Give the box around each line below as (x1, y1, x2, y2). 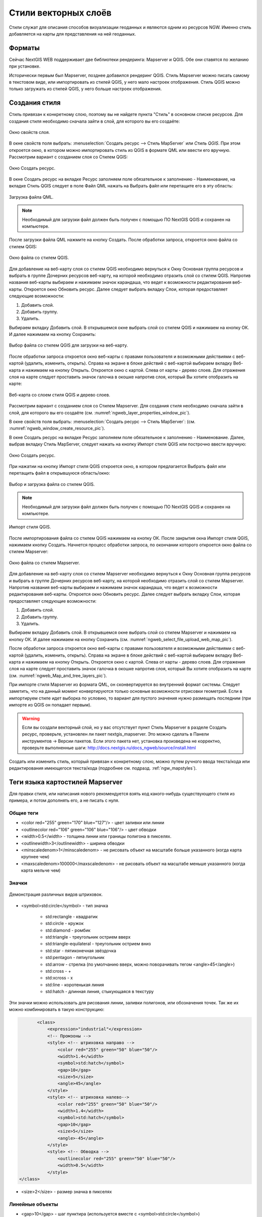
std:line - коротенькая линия (45, 981, 104, 988)
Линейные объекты (9, 1200, 58, 1207)
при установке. (9, 63, 41, 69)
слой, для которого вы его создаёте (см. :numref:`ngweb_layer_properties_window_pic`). (9, 409, 191, 416)
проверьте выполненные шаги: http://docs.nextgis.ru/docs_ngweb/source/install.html (22, 745, 196, 751)
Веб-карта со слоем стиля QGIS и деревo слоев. (9, 392, 110, 398)
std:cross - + (45, 968, 71, 974)
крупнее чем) (21, 854, 49, 860)
